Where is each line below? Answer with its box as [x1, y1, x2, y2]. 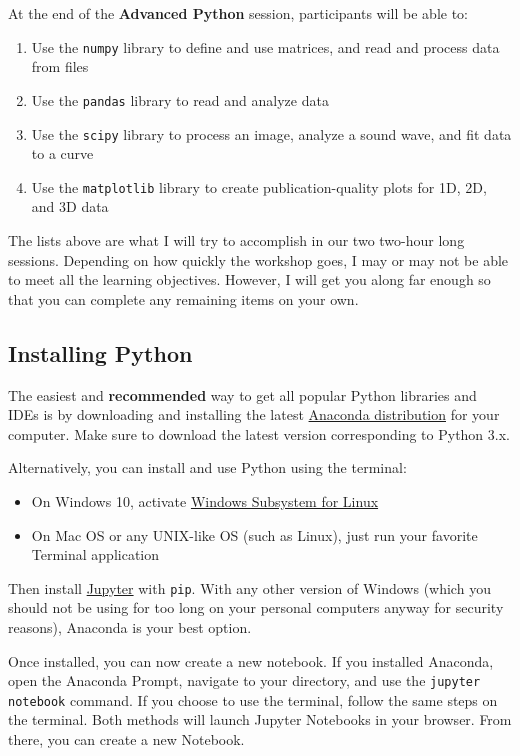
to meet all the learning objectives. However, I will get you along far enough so [8, 269, 491, 290]
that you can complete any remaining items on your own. [8, 288, 359, 309]
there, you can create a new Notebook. [8, 729, 245, 750]
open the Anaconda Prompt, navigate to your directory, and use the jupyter [8, 670, 481, 691]
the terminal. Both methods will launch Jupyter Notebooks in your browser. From [8, 709, 512, 730]
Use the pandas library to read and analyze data [31, 89, 329, 110]
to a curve [31, 143, 94, 164]
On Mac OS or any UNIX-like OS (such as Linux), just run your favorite [31, 524, 478, 545]
